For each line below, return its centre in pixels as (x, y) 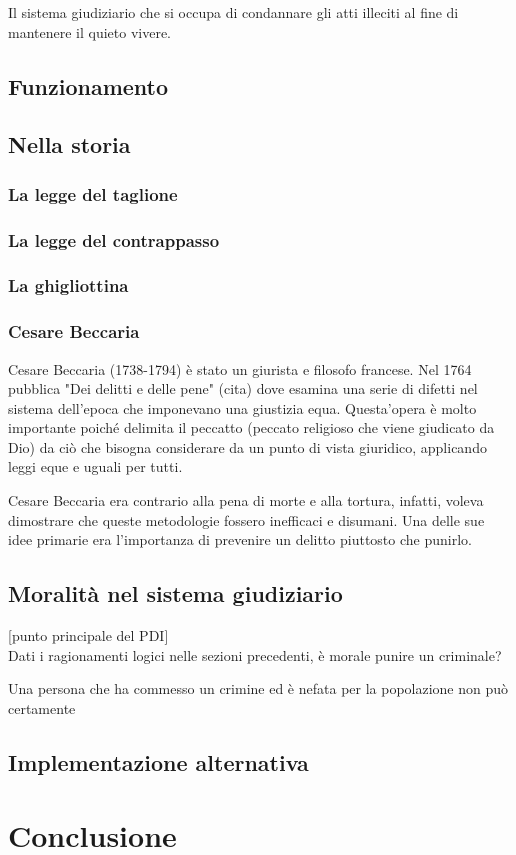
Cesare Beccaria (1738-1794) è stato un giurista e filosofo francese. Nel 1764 (240, 368)
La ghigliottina (68, 285)
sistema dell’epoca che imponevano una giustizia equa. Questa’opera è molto (242, 407)
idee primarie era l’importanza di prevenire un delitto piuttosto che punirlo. (240, 539)
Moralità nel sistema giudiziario (175, 593)
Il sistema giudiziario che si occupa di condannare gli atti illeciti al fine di (233, 12)
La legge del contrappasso (114, 239)
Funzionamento (88, 85)
